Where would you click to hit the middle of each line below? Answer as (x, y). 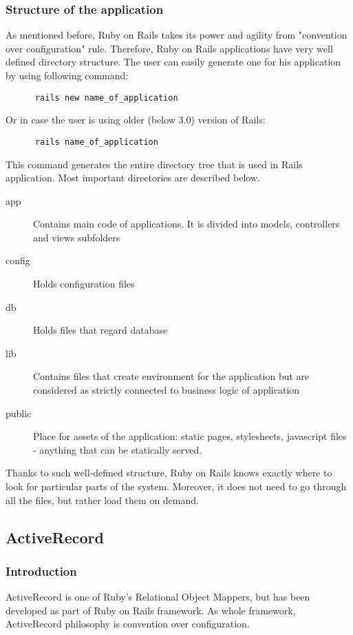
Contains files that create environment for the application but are (171, 376)
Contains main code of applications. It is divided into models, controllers (186, 224)
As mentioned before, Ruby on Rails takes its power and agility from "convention (176, 35)
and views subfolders (77, 237)
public (19, 413)
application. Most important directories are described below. (133, 178)
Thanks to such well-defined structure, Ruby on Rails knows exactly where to (169, 473)
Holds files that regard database (100, 330)
